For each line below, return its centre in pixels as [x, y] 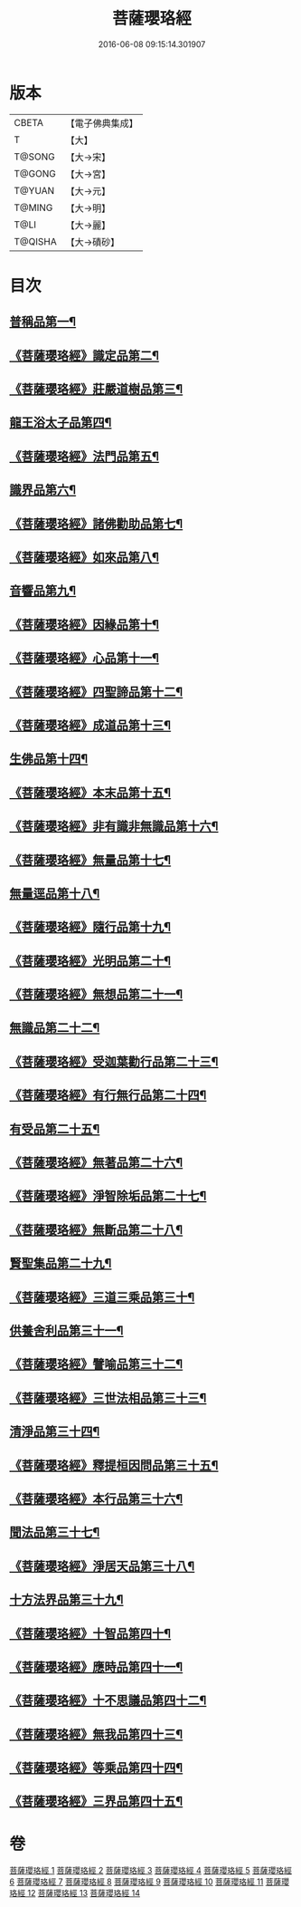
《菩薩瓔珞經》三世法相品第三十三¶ [108, 1397]
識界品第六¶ [43, 490]
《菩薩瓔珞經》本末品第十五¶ [90, 792]
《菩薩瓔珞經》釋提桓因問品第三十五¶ [114, 1465]
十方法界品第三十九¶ [66, 1600]
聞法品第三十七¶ [55, 1532]
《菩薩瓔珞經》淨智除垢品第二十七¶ [108, 1196]
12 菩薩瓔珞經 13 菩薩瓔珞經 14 [84, 1893]
